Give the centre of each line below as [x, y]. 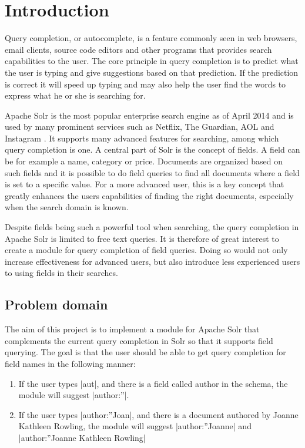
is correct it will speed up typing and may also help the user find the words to [145, 84]
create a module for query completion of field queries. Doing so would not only [146, 250]
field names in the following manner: [70, 363]
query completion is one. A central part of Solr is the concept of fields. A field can [152, 149]
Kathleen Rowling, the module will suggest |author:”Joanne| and [135, 426]
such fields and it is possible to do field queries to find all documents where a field [152, 172]
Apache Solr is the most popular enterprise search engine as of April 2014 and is [149, 115]
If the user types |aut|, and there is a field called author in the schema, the [153, 383]
